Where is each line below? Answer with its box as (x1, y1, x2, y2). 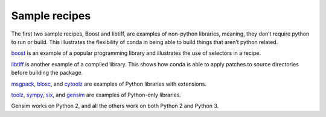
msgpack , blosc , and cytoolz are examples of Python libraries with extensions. (11, 80, 206, 87)
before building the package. (11, 69, 83, 77)
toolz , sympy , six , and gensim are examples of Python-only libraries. (11, 91, 181, 98)
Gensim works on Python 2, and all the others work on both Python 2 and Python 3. (11, 103, 219, 110)
